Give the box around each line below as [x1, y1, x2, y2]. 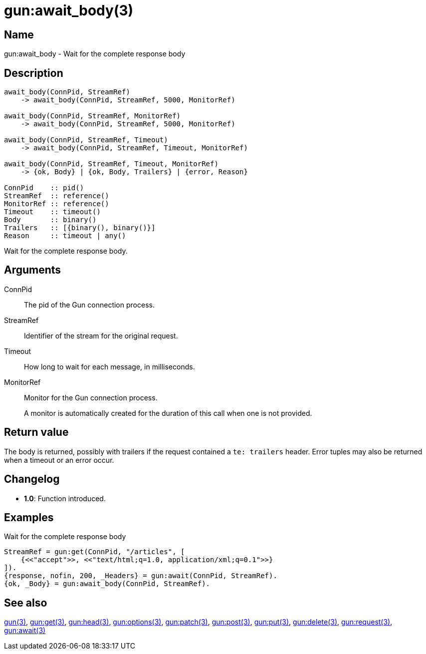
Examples [4, 511, 54, 524]
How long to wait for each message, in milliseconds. [24, 362, 195, 371]
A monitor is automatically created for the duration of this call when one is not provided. [24, 408, 312, 417]
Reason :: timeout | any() [4, 232, 126, 240]
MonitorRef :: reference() [4, 200, 109, 208]
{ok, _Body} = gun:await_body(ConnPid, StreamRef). [4, 580, 211, 588]
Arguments [4, 264, 61, 277]
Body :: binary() [4, 216, 97, 224]
